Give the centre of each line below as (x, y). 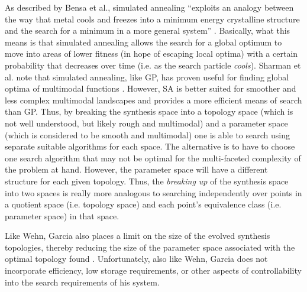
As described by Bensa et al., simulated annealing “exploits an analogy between (149, 7)
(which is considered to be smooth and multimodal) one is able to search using (147, 134)
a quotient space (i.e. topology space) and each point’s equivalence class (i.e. (143, 204)
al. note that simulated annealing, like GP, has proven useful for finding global (147, 77)
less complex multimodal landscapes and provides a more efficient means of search (153, 100)
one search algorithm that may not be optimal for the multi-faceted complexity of (153, 158)
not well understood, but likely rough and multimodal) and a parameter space (146, 123)
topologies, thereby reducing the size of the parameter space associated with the (150, 247)
